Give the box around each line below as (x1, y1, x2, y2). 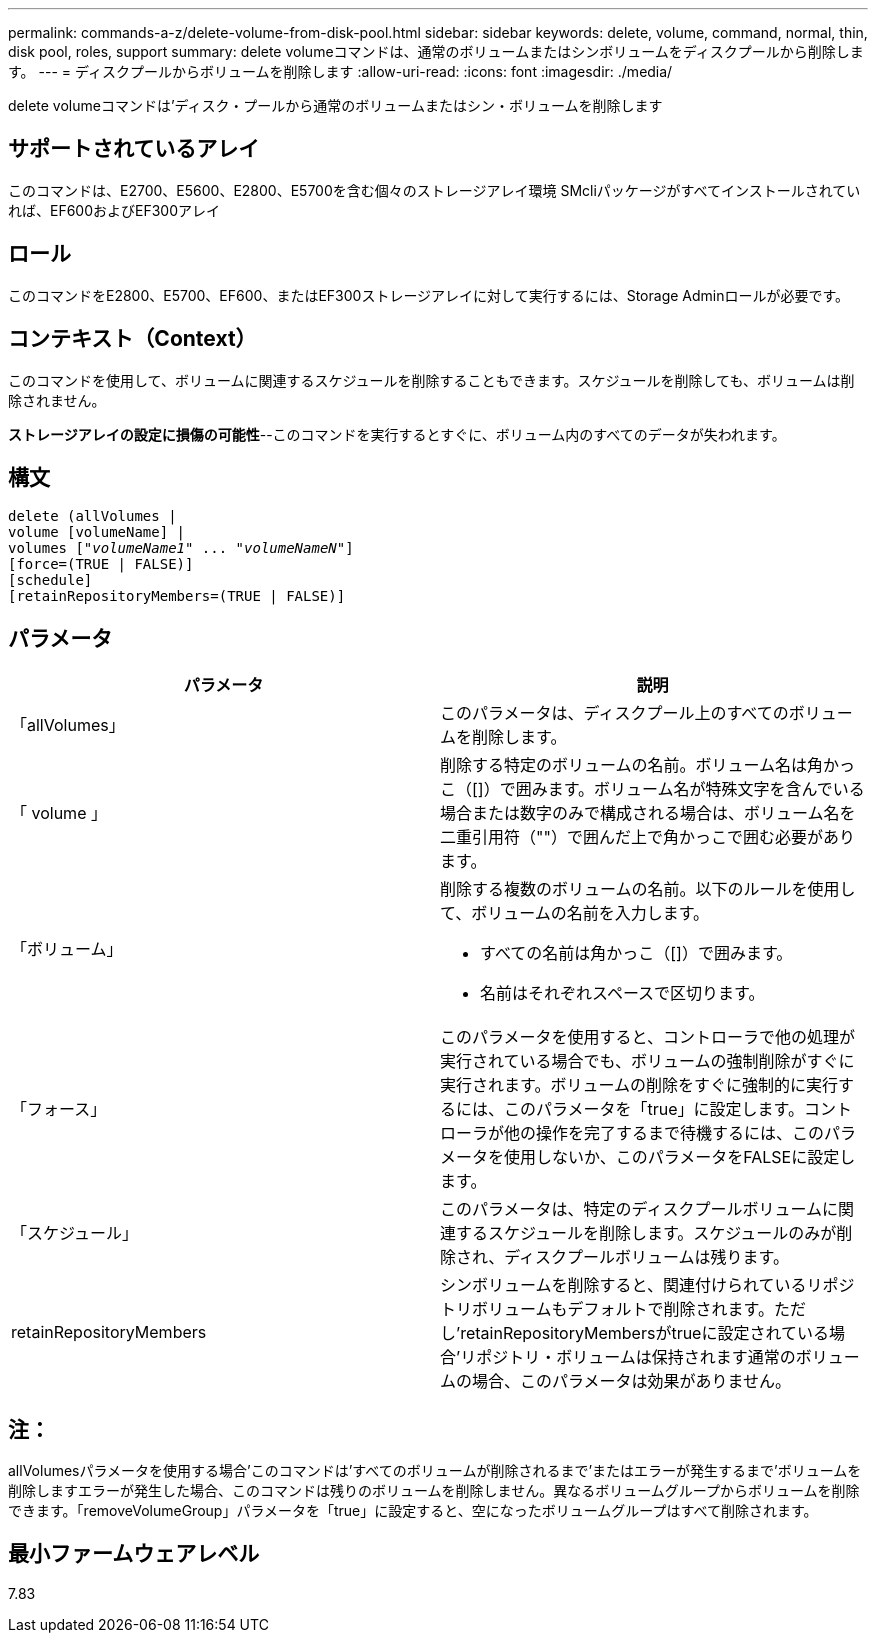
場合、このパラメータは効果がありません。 (472, 1371, 792, 1392)
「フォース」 (11, 1099, 107, 1120)
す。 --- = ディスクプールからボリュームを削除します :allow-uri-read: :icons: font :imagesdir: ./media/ (8, 63, 673, 80)
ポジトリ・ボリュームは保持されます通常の (476, 1347, 796, 1368)
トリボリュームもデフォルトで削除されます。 (440, 1299, 774, 1320)
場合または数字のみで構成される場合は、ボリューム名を (440, 803, 856, 824)
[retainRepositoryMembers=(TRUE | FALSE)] (8, 588, 346, 605)
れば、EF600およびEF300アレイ (8, 201, 221, 219)
